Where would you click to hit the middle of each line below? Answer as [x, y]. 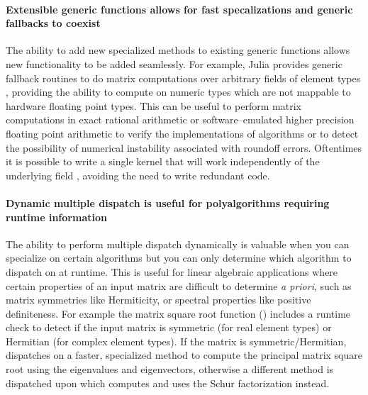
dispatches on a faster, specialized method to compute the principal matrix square [184, 355]
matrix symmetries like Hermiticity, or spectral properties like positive [158, 300]
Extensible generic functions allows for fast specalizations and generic [179, 9]
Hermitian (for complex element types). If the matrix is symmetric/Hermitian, [176, 341]
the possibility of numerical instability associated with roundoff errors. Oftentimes [184, 147]
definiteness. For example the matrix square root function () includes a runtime [178, 313]
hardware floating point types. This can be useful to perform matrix [154, 105]
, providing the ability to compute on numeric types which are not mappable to [178, 92]
